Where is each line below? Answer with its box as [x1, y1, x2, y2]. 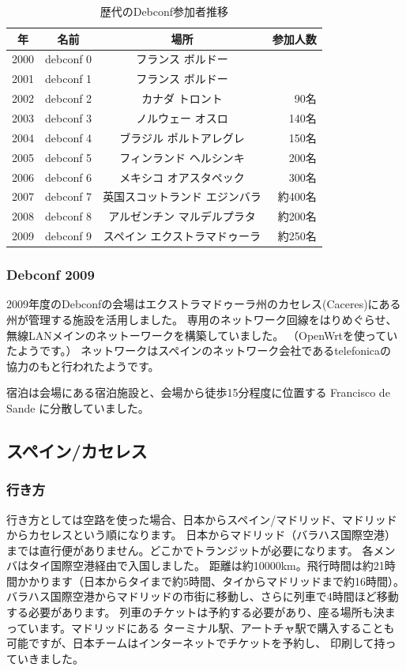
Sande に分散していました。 [6, 399, 149, 416]
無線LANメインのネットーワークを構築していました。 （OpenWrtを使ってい [6, 326, 398, 343]
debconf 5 [45, 149, 92, 165]
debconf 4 [45, 129, 92, 145]
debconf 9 [45, 228, 92, 244]
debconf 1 [45, 70, 92, 87]
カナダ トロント [141, 90, 223, 107]
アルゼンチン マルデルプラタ [108, 208, 256, 224]
